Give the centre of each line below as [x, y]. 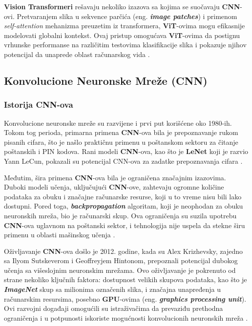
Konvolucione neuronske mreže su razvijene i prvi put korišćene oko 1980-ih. [118, 123]
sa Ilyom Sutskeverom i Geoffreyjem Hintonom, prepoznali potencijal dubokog [121, 260]
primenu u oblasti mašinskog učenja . [60, 235]
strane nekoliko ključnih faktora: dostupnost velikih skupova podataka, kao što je [126, 279]
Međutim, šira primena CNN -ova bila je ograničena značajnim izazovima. [115, 177]
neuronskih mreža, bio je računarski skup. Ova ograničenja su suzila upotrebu [120, 215]
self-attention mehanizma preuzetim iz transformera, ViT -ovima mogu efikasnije [125, 26]
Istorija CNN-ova [39, 105]
